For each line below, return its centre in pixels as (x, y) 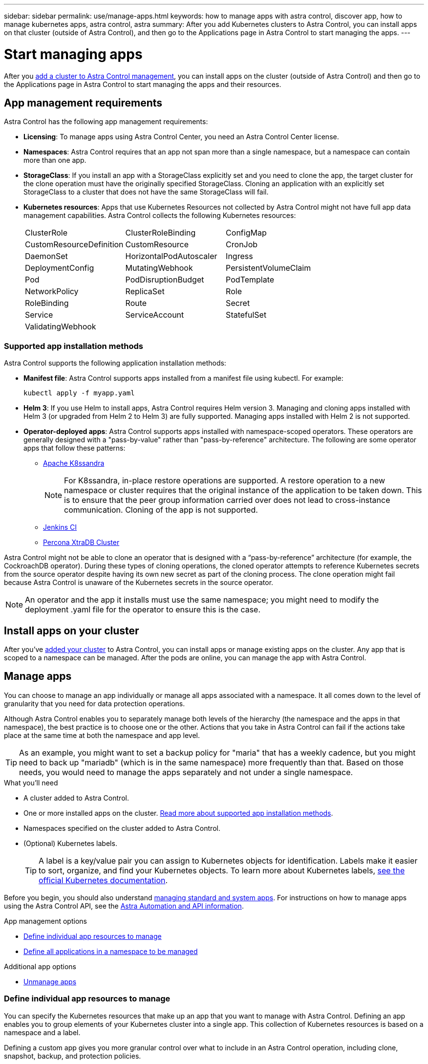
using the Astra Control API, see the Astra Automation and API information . (124, 906)
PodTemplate (250, 280)
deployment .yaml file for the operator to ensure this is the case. (143, 610)
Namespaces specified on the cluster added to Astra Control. (122, 828)
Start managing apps (73, 54)
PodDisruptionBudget (165, 280)
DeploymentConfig (60, 268)
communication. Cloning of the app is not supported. (161, 510)
